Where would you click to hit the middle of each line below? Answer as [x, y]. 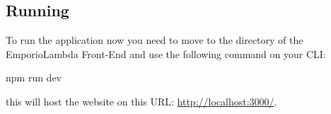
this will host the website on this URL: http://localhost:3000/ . [141, 101]
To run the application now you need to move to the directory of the [155, 40]
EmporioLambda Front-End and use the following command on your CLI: [166, 53]
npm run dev [34, 78]
